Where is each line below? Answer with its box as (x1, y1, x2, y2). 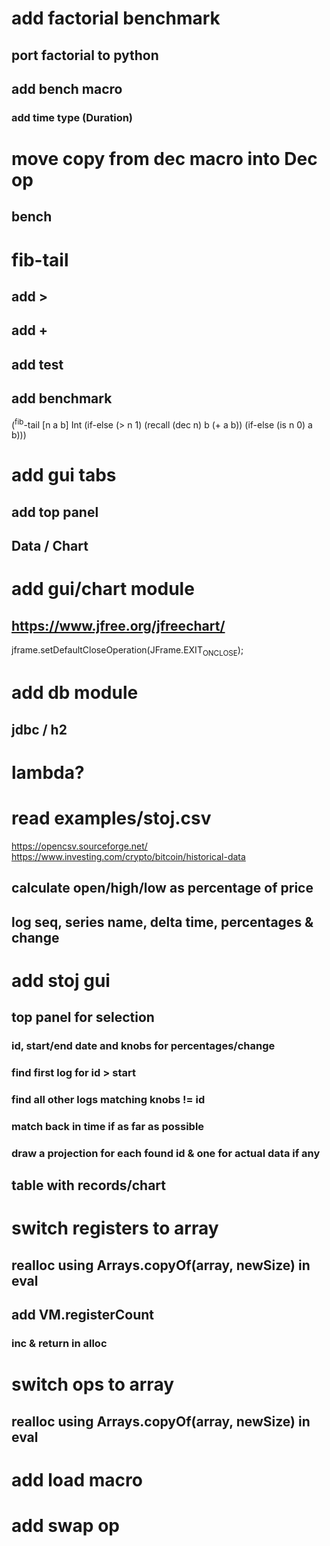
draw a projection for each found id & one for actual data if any (11, 1146, 321, 1160)
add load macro (11, 1468, 143, 1491)
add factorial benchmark (11, 7, 221, 30)
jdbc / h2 (11, 721, 68, 738)
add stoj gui (11, 969, 111, 992)
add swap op (11, 1514, 120, 1537)
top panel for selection (11, 1009, 155, 1026)
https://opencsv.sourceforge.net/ (11, 840, 148, 852)
